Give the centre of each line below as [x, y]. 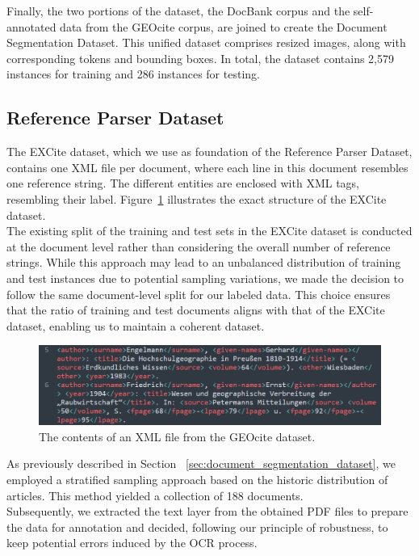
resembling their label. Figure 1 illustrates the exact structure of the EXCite [197, 198]
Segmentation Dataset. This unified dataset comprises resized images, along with [206, 42]
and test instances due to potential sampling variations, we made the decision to [205, 278]
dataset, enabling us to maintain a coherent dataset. [136, 325]
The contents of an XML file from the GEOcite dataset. [177, 436]
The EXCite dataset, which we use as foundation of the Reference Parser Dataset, [209, 152]
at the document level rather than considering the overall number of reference [199, 246]
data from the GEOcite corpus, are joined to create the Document [224, 26]
